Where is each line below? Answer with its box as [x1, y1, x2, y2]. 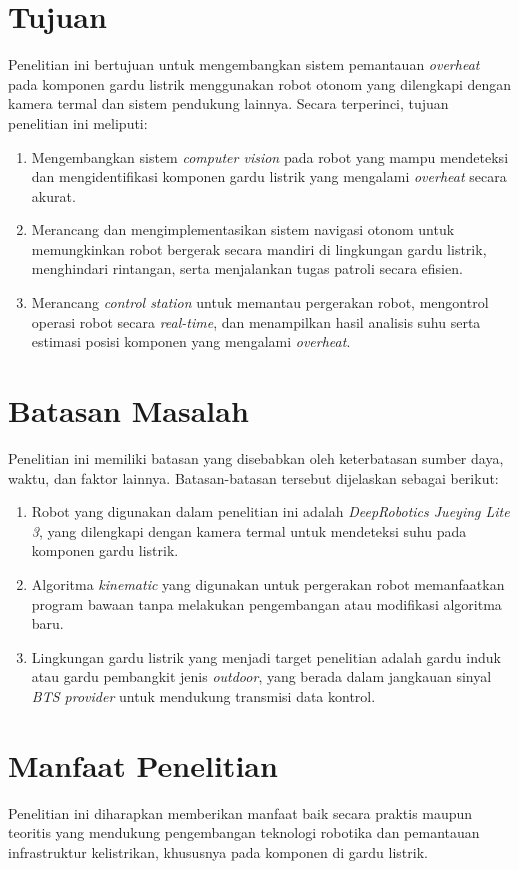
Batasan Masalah [8, 390, 249, 431]
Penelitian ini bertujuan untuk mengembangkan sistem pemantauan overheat [8, 54, 480, 75]
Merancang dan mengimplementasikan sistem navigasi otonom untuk [31, 219, 455, 240]
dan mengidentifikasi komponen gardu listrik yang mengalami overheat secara [31, 166, 507, 187]
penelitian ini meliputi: [8, 112, 148, 133]
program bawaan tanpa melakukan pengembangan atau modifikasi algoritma [31, 593, 502, 614]
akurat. [31, 185, 76, 206]
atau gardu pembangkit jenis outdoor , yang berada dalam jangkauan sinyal [31, 666, 492, 687]
